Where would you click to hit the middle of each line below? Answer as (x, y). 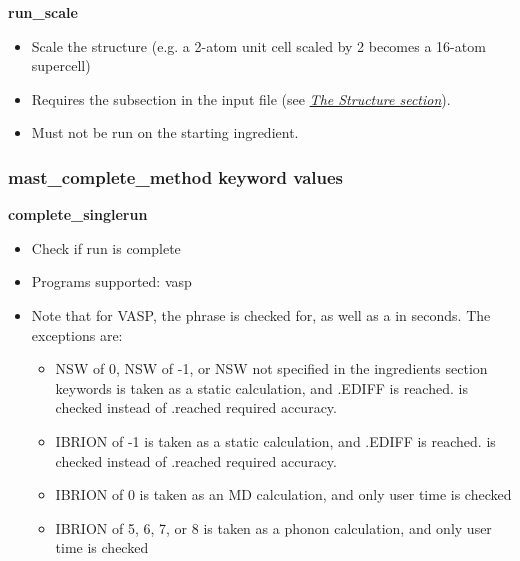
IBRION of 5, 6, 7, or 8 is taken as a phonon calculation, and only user (273, 527)
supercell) (61, 65)
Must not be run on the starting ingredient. (165, 132)
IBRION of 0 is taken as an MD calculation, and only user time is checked (283, 494)
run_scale (43, 12)
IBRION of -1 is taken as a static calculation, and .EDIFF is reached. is (275, 440)
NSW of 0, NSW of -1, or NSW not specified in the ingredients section (271, 368)
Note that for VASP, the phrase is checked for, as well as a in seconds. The (261, 314)
